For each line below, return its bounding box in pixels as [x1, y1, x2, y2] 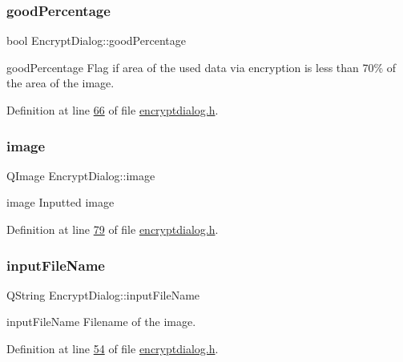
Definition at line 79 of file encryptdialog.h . [6, 221, 219, 237]
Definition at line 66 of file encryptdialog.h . [6, 102, 219, 118]
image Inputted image [6, 194, 115, 211]
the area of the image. [6, 74, 115, 91]
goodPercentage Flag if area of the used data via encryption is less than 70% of [6, 58, 397, 75]
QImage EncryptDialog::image [6, 167, 155, 183]
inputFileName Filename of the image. [6, 313, 196, 330]
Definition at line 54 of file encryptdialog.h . [6, 340, 219, 356]
